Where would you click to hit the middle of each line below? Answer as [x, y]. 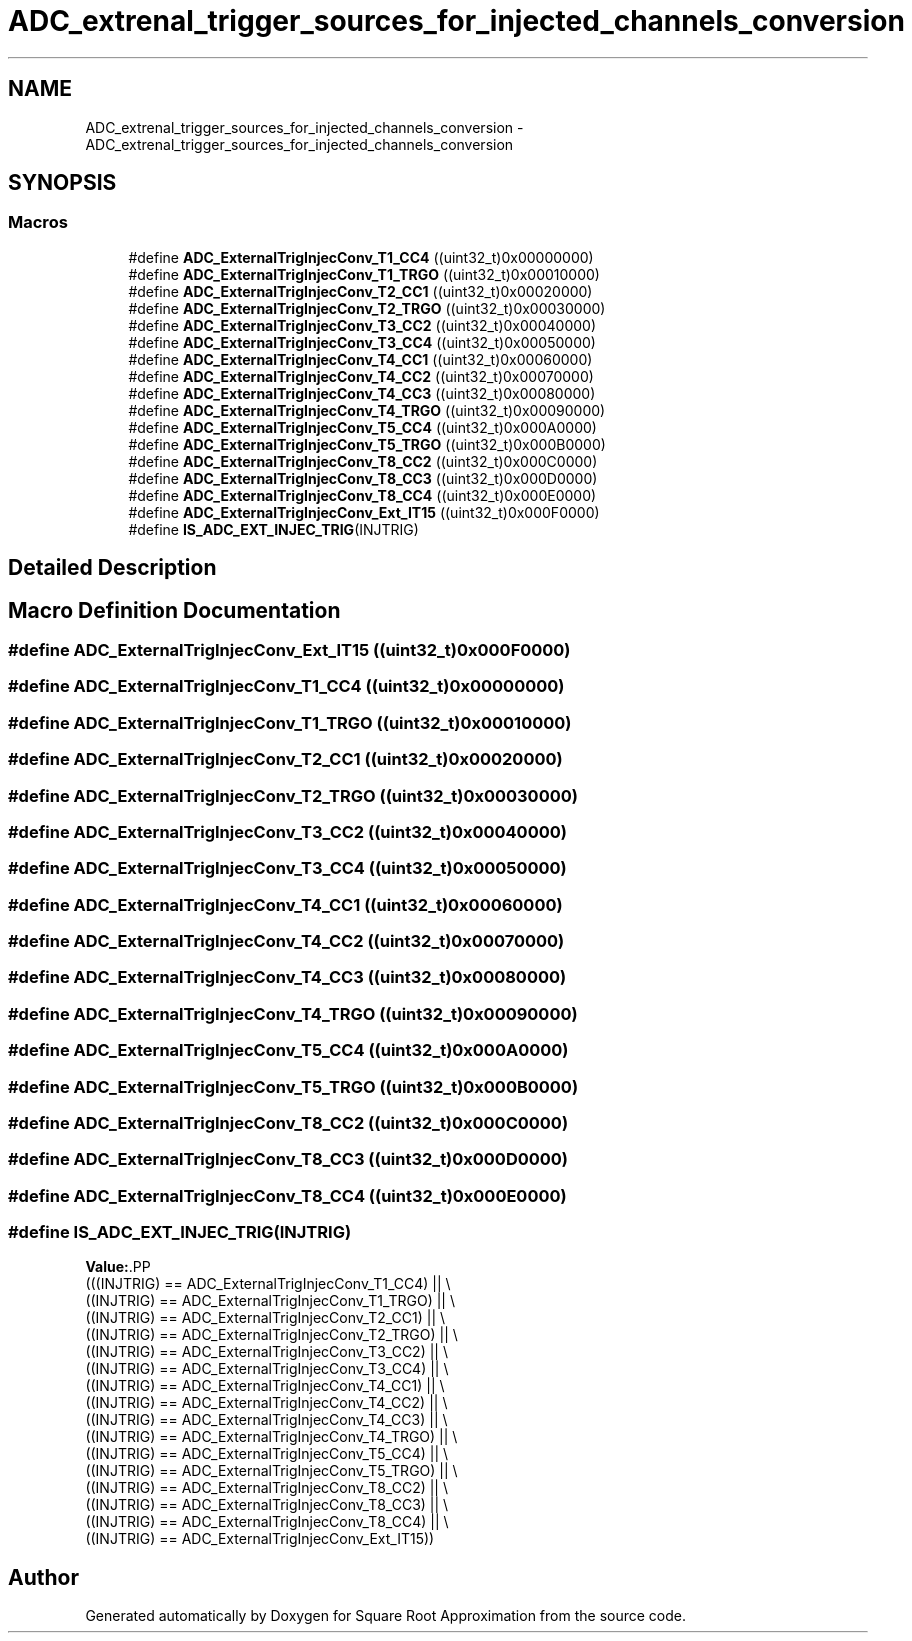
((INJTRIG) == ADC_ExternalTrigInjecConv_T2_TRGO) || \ [271, 1335]
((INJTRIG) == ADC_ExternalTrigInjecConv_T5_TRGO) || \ [271, 1471]
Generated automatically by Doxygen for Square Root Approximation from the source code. [385, 1616]
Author [43, 1577]
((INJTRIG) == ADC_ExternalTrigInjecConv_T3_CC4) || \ [267, 1369]
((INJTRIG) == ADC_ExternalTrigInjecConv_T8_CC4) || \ [267, 1522]
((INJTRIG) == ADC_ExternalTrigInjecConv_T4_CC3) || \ [266, 1420]
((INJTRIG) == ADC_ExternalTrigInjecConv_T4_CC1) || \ [265, 1386]
